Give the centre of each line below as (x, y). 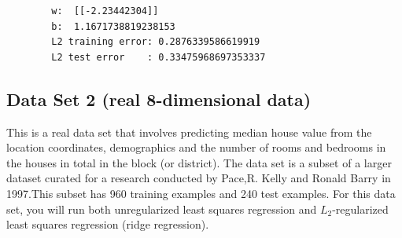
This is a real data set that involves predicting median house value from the (189, 132)
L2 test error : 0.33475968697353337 (159, 57)
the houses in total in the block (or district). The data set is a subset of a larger (199, 162)
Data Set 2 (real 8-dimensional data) (159, 99)
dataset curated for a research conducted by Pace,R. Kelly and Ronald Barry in (199, 178)
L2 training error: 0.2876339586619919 (156, 42)
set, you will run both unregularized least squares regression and (162, 209)
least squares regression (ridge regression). (108, 224)
